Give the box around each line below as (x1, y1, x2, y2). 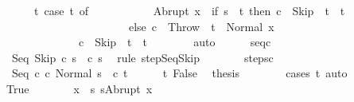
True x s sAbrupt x (6, 80, 153, 96)
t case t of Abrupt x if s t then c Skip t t (33, 2, 345, 18)
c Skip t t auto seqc (78, 33, 271, 50)
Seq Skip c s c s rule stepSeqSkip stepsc (11, 49, 274, 65)
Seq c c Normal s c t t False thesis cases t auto (11, 65, 348, 81)
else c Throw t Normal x (128, 18, 274, 34)
